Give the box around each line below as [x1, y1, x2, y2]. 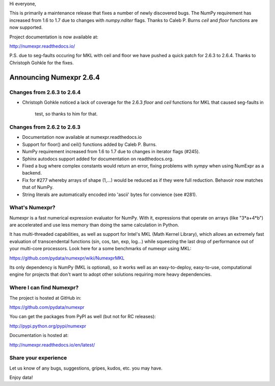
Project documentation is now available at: [9, 34, 99, 40]
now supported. [9, 25, 43, 31]
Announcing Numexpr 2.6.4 [9, 73, 100, 82]
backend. [22, 170, 42, 176]
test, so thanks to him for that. [35, 111, 98, 117]
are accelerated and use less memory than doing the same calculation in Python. [9, 222, 179, 228]
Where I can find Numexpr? [9, 284, 79, 291]
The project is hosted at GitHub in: [9, 295, 81, 301]
